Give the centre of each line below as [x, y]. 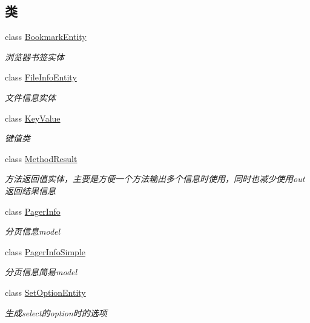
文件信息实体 [30, 97]
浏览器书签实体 [35, 57]
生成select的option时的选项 [56, 312]
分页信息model [33, 231]
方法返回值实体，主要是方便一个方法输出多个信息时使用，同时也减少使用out [155, 179]
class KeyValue [33, 118]
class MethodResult [41, 158]
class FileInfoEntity [41, 77]
